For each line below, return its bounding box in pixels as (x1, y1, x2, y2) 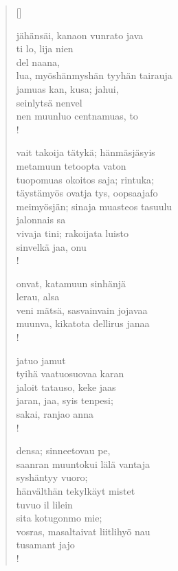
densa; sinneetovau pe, (16, 443, 111, 458)
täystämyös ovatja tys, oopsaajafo (16, 186, 158, 200)
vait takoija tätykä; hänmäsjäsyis (16, 145, 155, 159)
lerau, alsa (16, 289, 60, 304)
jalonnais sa (16, 212, 66, 227)
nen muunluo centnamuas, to (16, 109, 138, 123)
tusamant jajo (16, 537, 75, 552)
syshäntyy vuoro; (16, 470, 88, 484)
